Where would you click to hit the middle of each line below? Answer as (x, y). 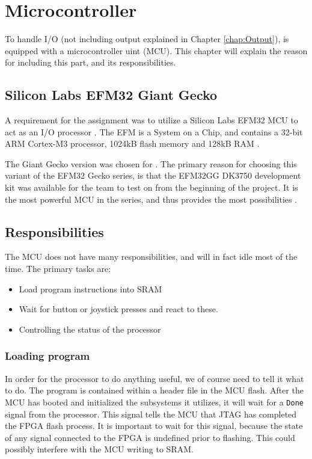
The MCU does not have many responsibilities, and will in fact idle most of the (151, 257)
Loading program (47, 356)
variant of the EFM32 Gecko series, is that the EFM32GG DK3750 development (153, 175)
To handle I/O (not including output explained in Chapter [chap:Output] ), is (147, 39)
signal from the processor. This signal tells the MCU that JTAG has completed (151, 414)
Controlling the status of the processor (90, 329)
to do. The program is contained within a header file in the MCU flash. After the (154, 390)
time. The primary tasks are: (58, 269)
